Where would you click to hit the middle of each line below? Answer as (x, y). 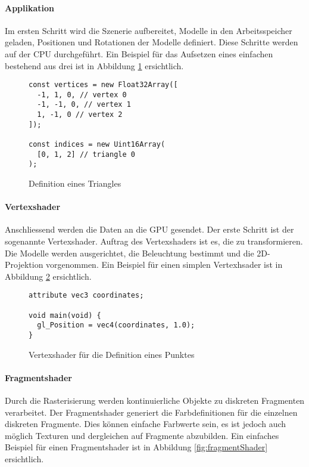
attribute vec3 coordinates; (86, 296)
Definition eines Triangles (75, 183)
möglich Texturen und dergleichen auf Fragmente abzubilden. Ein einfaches (142, 435)
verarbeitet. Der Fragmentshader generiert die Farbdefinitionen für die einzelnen (151, 412)
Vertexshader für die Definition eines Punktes (112, 354)
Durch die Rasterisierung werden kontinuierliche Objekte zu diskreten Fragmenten (155, 400)
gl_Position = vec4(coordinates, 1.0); (116, 325)
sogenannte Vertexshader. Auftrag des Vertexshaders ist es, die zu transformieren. (154, 241)
